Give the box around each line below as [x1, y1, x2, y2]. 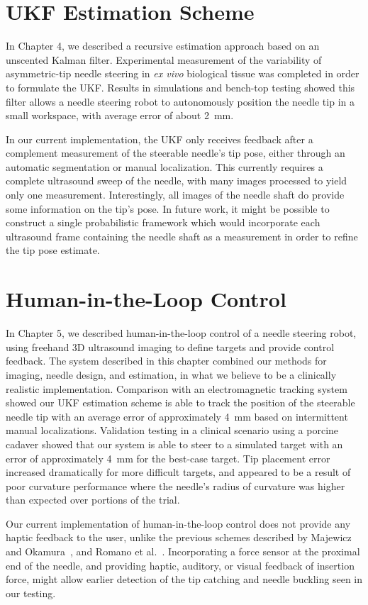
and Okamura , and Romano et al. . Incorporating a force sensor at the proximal [6, 544, 360, 559]
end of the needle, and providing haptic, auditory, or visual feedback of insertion [6, 557, 355, 572]
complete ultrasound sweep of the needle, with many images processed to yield [6, 173, 347, 188]
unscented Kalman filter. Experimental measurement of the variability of [6, 52, 322, 67]
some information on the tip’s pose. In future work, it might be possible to [6, 201, 330, 216]
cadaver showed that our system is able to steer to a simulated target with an [6, 436, 343, 451]
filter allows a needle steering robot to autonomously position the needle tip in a [6, 94, 355, 109]
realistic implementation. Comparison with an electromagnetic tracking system [6, 381, 347, 396]
